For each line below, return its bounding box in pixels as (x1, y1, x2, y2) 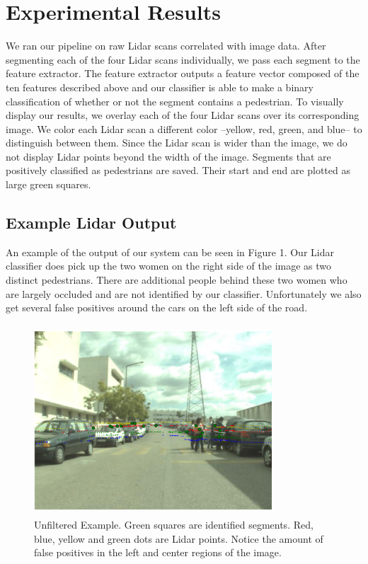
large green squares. (6, 177, 91, 192)
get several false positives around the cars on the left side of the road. (6, 300, 308, 315)
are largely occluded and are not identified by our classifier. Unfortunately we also (6, 286, 362, 301)
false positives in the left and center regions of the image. (34, 545, 282, 560)
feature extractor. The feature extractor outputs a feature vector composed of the (6, 66, 360, 81)
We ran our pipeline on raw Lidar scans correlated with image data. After (6, 38, 326, 53)
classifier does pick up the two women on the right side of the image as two (6, 258, 332, 273)
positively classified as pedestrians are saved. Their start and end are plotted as (6, 163, 350, 178)
